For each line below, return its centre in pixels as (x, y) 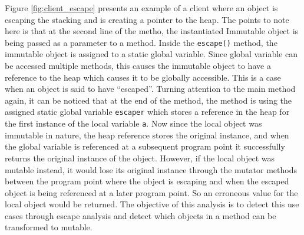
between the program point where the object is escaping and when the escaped (147, 181)
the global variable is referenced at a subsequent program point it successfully (145, 146)
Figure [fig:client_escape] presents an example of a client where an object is (141, 8)
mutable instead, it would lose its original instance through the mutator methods (151, 169)
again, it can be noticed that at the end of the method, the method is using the (148, 100)
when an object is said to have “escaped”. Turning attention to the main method (150, 89)
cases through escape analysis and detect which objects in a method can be (141, 215)
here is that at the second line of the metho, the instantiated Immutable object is (152, 31)
